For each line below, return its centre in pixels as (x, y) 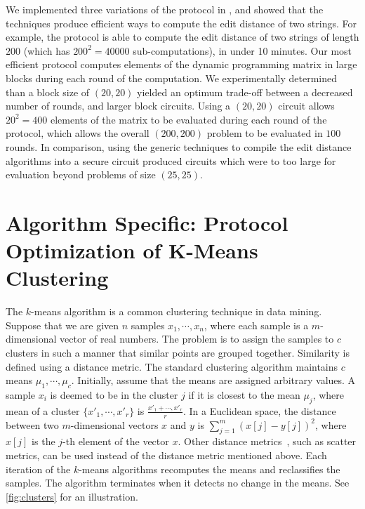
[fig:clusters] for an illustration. (72, 496)
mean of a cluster (43, 410)
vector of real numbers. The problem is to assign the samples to (197, 339)
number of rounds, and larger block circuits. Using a (118, 106)
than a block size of (48, 92)
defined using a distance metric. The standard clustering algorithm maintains (172, 366)
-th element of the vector (116, 441)
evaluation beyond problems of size (81, 174)
